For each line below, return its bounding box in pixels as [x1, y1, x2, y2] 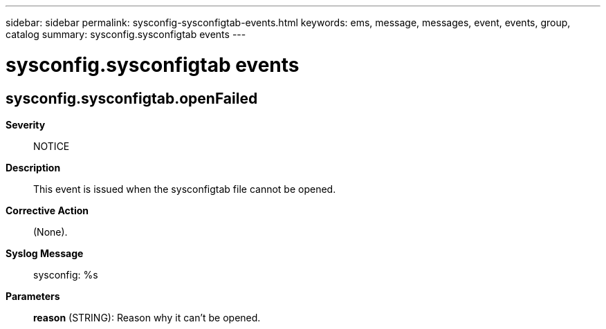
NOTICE [33, 140, 70, 152]
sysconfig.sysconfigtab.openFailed [6, 89, 258, 107]
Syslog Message [6, 247, 84, 259]
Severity [6, 118, 46, 131]
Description [6, 161, 61, 173]
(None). [33, 225, 68, 238]
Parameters [6, 290, 60, 302]
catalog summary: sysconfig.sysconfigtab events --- [6, 28, 246, 40]
